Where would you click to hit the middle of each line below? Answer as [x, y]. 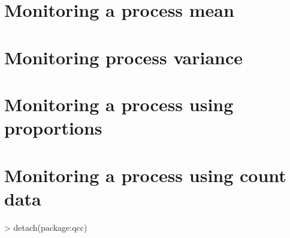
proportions [53, 128]
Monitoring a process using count [145, 175]
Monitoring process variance [124, 57]
